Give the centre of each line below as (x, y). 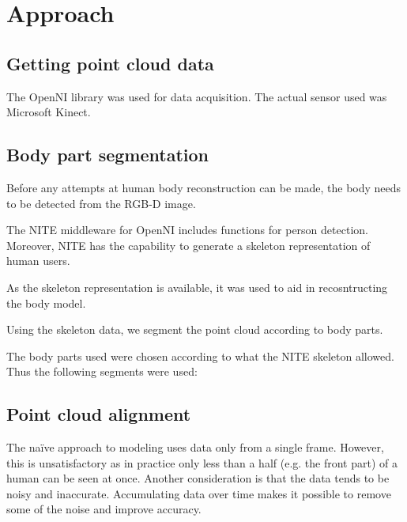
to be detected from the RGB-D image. (101, 203)
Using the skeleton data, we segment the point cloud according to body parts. (195, 329)
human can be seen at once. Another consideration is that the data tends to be (198, 478)
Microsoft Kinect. (49, 112)
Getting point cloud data (110, 63)
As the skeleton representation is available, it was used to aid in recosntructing (197, 287)
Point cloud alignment (99, 414)
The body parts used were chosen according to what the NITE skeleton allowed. (200, 356)
